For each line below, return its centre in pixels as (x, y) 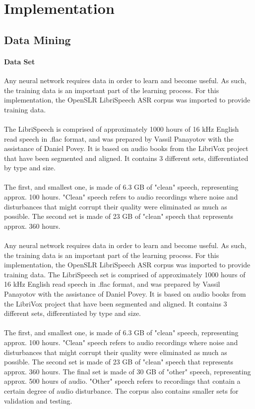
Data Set (20, 61)
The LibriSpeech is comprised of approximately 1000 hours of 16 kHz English (122, 128)
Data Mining (37, 39)
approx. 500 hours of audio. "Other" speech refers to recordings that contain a (122, 381)
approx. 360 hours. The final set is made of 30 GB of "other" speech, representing (127, 371)
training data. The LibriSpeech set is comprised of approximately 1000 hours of (125, 274)
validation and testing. (38, 400)
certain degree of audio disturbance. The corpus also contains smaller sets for (121, 390)
